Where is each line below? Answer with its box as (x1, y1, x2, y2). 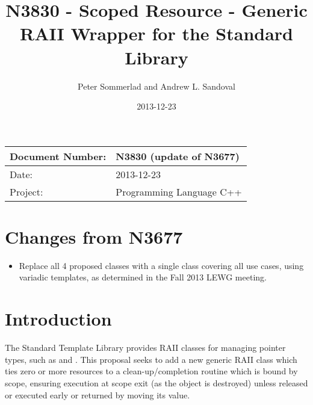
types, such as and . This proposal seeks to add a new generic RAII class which (5, 353, 297, 365)
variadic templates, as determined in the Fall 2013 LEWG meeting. (19, 271, 267, 283)
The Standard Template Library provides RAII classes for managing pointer (5, 341, 286, 354)
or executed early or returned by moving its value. (5, 388, 190, 401)
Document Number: (10, 149, 107, 163)
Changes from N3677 (5, 224, 183, 249)
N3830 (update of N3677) (116, 149, 240, 163)
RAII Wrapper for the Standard (20, 21, 293, 46)
